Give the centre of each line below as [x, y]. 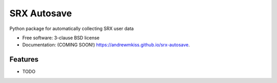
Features [24, 59]
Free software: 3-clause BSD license [61, 38]
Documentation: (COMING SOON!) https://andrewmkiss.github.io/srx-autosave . [106, 45]
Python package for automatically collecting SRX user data [72, 29]
